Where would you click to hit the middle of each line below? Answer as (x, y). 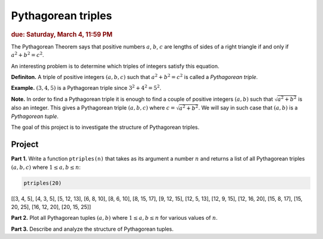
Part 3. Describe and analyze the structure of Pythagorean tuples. (92, 229)
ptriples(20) (43, 183)
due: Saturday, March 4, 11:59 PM (62, 34)
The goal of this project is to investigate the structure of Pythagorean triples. (105, 127)
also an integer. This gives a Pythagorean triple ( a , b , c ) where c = (93, 107)
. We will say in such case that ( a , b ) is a (248, 107)
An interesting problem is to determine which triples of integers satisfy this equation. (115, 66)
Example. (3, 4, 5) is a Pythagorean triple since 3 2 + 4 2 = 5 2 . (86, 88)
